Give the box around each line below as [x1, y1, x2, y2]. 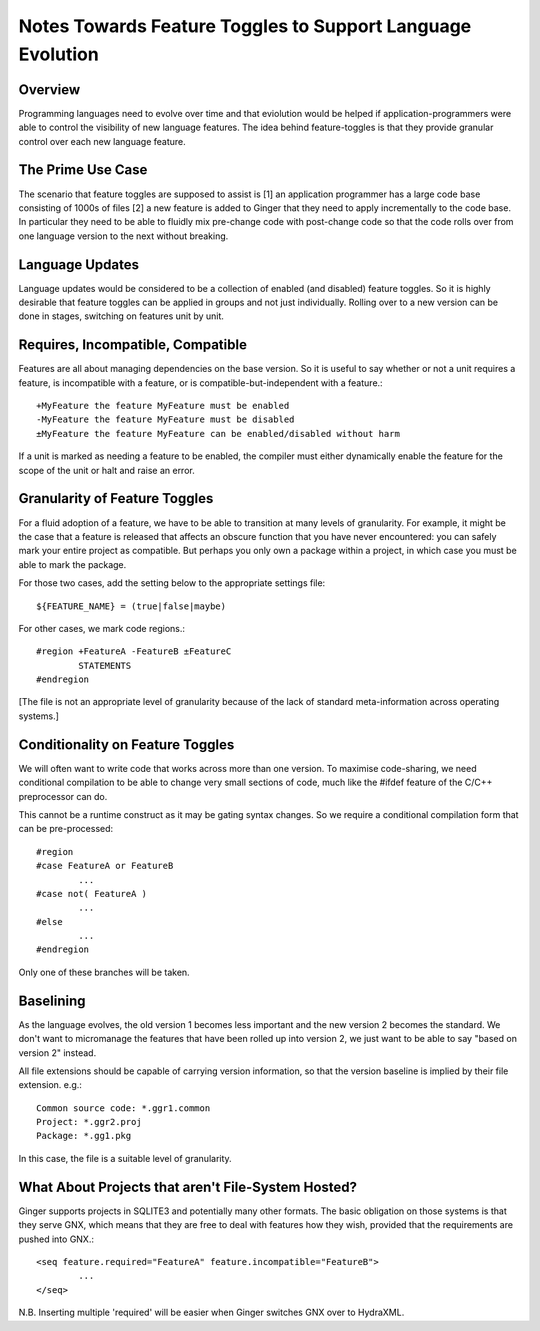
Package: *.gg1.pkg [36, 1130, 132, 1142]
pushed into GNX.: [18, 1233, 95, 1245]
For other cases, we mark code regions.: [18, 622, 185, 634]
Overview [18, 81, 81, 98]
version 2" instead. [18, 1046, 97, 1059]
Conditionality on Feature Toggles [18, 736, 235, 753]
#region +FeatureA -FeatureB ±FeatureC [36, 646, 232, 657]
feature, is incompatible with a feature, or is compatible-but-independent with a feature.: [18, 376, 384, 389]
